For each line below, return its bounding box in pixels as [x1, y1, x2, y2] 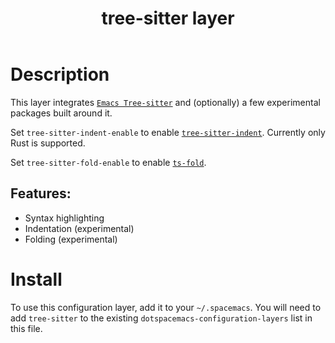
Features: [10, 185, 72, 202]
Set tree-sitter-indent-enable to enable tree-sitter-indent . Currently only [10, 126, 326, 138]
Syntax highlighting [24, 212, 105, 224]
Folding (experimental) [24, 233, 118, 245]
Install [10, 268, 63, 291]
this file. [10, 322, 43, 334]
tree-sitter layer [101, 7, 235, 30]
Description [10, 63, 110, 86]
